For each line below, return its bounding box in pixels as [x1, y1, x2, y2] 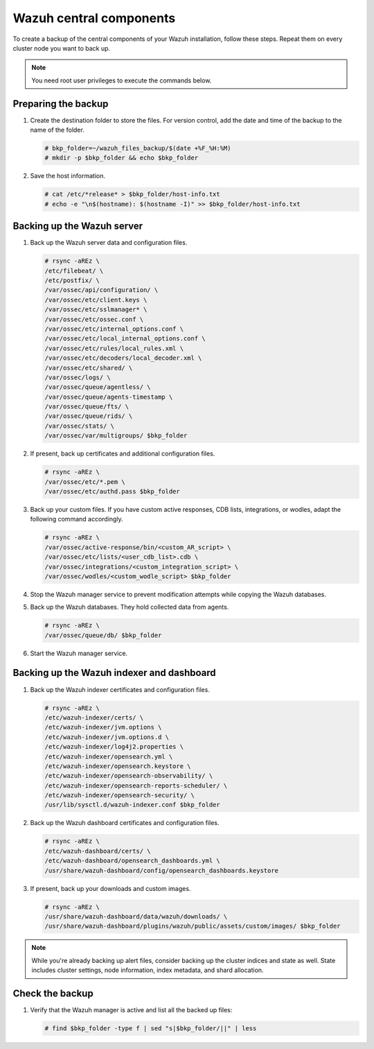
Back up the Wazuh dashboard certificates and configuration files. [30, 819, 220, 827]
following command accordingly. [30, 515, 124, 523]
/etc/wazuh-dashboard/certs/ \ [44, 847, 152, 855]
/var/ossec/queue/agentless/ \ [44, 383, 152, 391]
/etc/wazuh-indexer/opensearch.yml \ [44, 752, 173, 761]
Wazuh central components [12, 10, 176, 26]
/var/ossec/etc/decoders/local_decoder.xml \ [44, 354, 202, 362]
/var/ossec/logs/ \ [44, 373, 111, 381]
